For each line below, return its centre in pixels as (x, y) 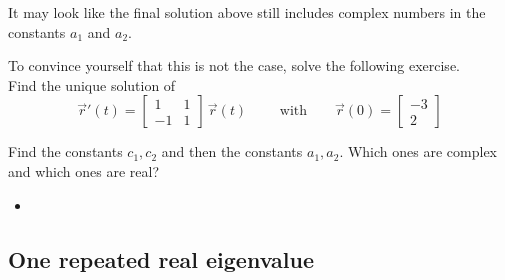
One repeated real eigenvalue (161, 258)
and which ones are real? (84, 170)
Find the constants (65, 151)
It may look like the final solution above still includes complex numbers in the (247, 12)
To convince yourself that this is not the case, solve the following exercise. (234, 65)
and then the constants (232, 151)
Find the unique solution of (92, 84)
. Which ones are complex (418, 151)
